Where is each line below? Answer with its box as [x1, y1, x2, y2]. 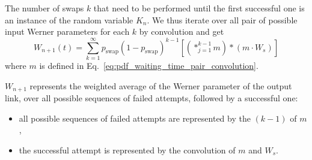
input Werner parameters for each [5, 25, 130, 38]
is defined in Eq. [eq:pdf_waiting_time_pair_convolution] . [39, 59, 258, 71]
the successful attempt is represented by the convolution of [19, 143, 236, 156]
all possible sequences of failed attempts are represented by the [19, 111, 251, 124]
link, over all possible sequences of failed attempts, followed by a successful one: [5, 91, 298, 104]
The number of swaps [5, 2, 84, 14]
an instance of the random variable [5, 13, 133, 26]
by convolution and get [139, 25, 224, 38]
